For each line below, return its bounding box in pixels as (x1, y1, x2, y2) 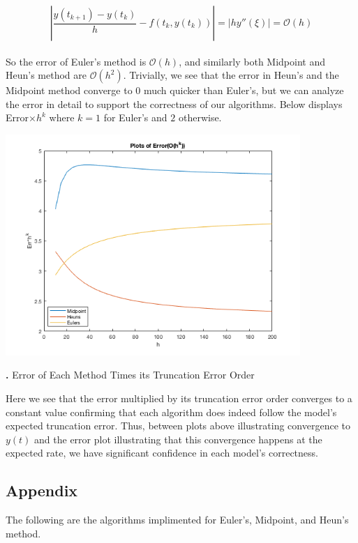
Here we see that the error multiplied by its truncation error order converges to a (6, 390, 352, 405)
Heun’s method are (6, 68, 87, 82)
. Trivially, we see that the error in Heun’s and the (123, 68, 339, 82)
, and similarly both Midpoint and (179, 54, 325, 68)
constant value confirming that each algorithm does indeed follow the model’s (6, 404, 337, 419)
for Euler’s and (103, 110, 167, 125)
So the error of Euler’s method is (6, 54, 147, 68)
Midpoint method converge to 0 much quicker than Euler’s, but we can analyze (6, 83, 344, 98)
